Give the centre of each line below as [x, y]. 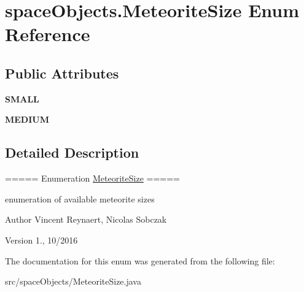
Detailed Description [72, 152]
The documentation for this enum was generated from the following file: [140, 260]
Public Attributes [62, 73]
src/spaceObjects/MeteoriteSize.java [73, 281]
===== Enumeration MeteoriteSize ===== [92, 178]
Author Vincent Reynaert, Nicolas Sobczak [86, 219]
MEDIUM [27, 119]
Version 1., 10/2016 [41, 240]
